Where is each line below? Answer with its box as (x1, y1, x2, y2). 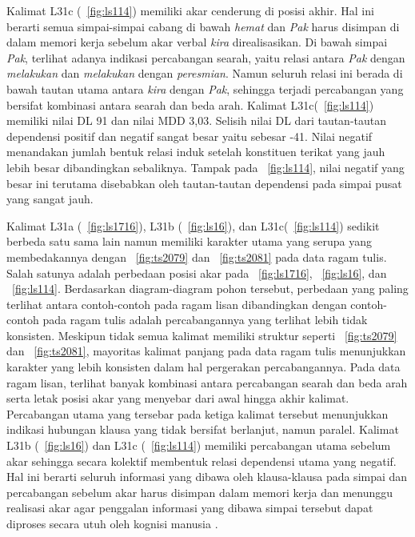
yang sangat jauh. (6, 190, 94, 207)
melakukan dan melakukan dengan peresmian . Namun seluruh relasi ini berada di (6, 65, 403, 82)
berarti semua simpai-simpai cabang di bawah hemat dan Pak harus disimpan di (6, 18, 400, 34)
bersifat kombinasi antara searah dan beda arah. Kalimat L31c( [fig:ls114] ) (6, 96, 374, 113)
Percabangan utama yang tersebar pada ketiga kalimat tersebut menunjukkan (6, 405, 389, 422)
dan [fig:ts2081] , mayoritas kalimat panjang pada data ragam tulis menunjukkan (6, 343, 406, 359)
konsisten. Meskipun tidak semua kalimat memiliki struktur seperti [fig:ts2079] (6, 327, 397, 343)
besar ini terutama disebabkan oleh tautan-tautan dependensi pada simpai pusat (6, 174, 402, 191)
